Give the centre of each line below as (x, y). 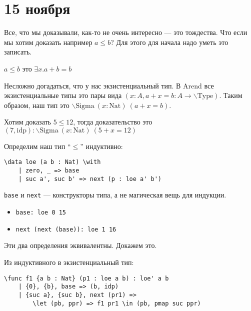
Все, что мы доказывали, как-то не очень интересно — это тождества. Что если (126, 32)
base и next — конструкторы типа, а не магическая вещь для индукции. (115, 195)
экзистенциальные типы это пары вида (63, 95)
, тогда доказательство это (113, 122)
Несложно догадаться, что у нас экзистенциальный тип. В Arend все (109, 85)
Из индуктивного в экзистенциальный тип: (69, 262)
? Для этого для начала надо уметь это (169, 42)
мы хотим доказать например (48, 42)
